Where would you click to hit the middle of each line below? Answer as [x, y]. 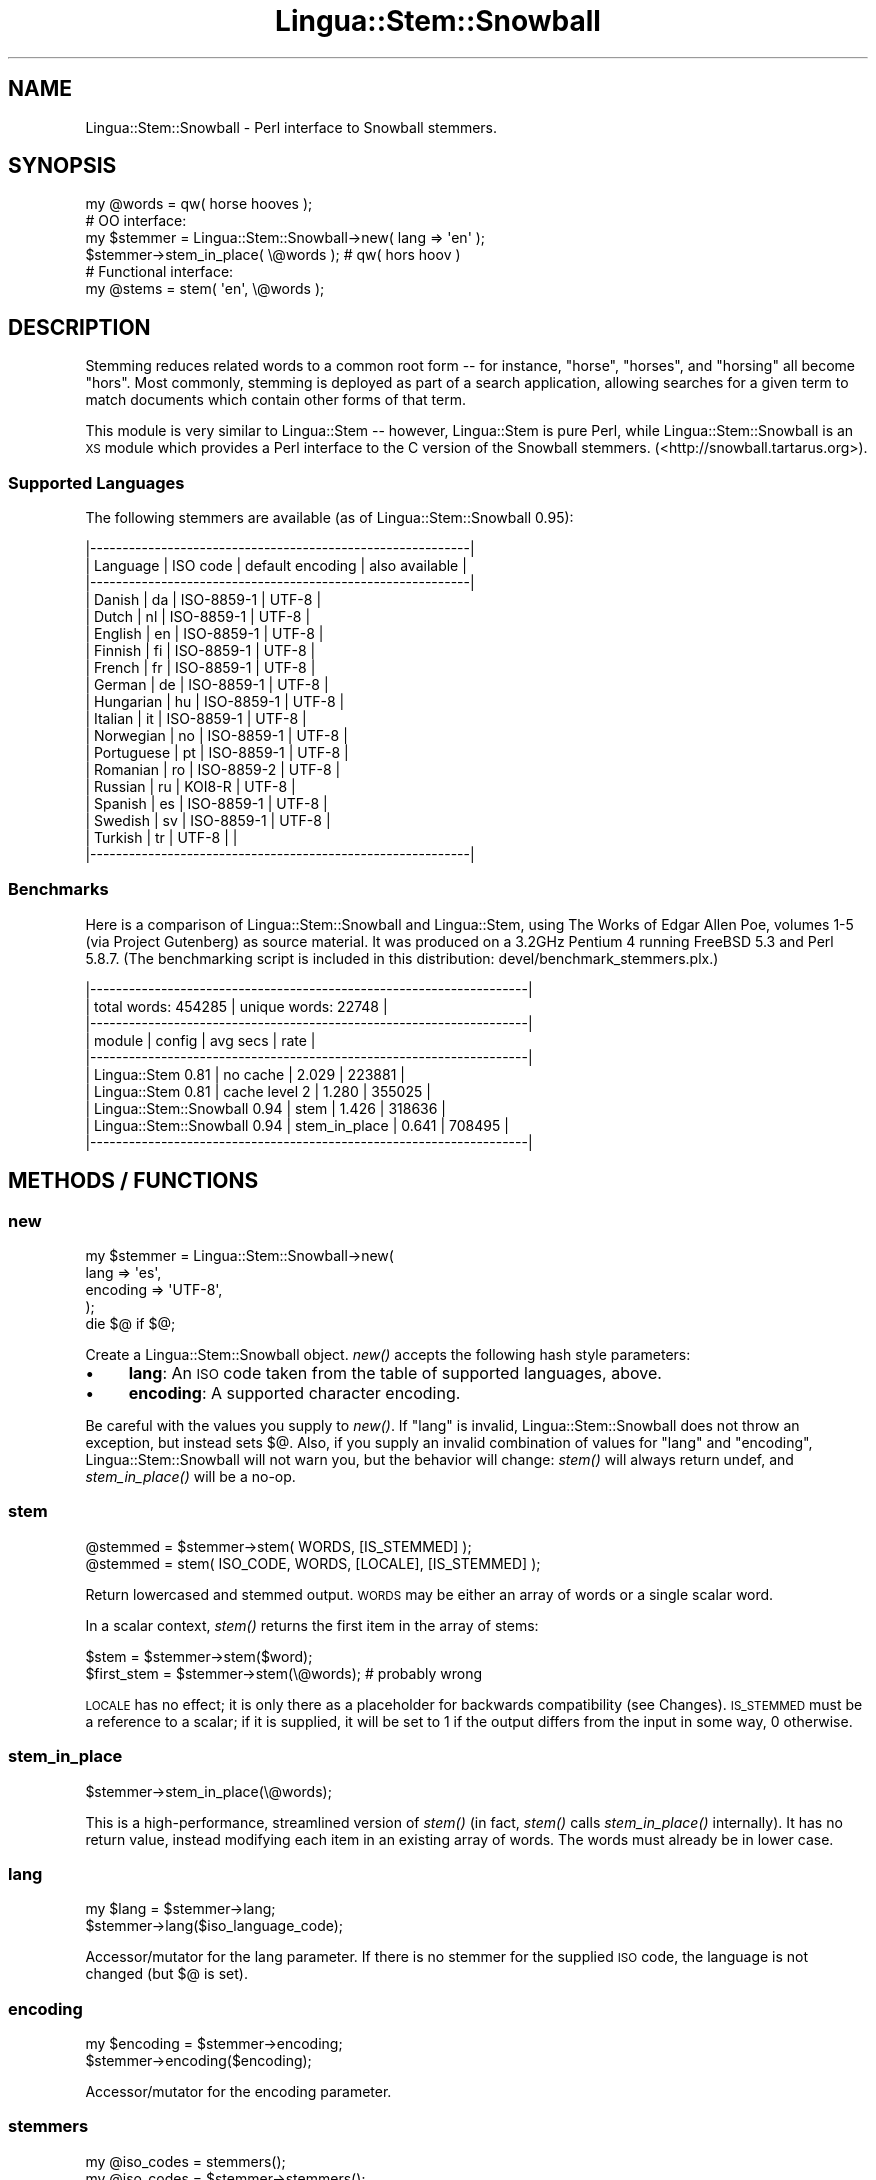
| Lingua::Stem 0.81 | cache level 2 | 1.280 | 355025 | [258, 1091]
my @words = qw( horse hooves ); [199, 204]
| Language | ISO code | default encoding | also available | [276, 566]
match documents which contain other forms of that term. [276, 400]
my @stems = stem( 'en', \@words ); [205, 289]
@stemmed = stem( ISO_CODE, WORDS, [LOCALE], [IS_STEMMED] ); [313, 1563]
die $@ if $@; [130, 1323]
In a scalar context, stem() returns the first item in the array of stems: [312, 1625]
